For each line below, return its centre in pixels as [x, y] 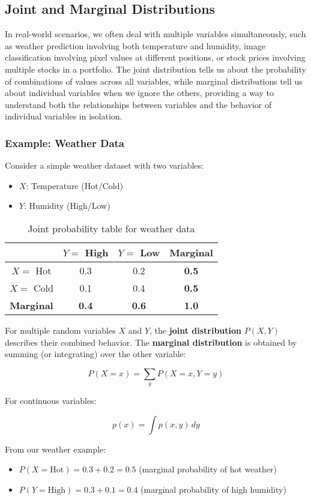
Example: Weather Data [65, 143]
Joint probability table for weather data [111, 228]
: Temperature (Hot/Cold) [74, 185]
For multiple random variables [60, 330]
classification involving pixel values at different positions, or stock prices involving [155, 57]
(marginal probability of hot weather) [208, 469]
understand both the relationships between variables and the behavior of [138, 104]
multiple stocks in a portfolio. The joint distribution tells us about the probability [155, 69]
